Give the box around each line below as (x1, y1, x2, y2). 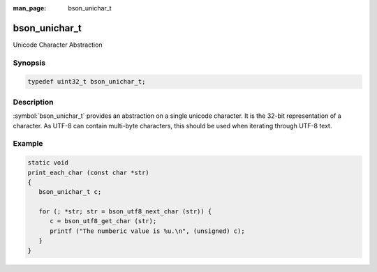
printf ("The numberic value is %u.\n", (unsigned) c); (50, 227, 245, 235)
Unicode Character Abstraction (13, 40, 103, 49)
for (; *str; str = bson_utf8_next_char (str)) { (38, 208, 212, 216)
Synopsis (13, 58, 45, 68)
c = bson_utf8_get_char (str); (50, 217, 157, 225)
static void (27, 159, 69, 167)
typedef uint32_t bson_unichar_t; (27, 77, 146, 86)
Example (13, 139, 43, 149)
